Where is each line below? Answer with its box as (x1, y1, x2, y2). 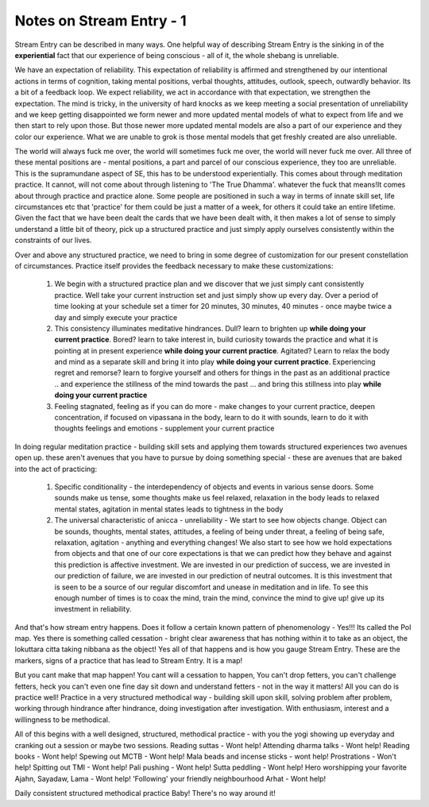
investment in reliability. (54, 604, 132, 614)
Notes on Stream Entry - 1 (14, 12, 187, 29)
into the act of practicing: (14, 464, 98, 473)
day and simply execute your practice (54, 312, 178, 322)
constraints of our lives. (14, 235, 92, 245)
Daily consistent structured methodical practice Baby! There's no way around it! (14, 789, 276, 798)
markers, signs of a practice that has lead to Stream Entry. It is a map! (14, 655, 243, 665)
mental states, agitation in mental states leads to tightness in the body (54, 504, 284, 514)
